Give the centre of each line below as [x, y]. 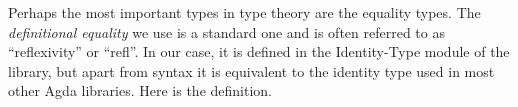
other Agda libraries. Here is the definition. [140, 90]
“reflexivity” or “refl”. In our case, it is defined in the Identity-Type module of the [259, 51]
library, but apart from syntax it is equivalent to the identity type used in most [251, 70]
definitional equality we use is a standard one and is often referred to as [226, 31]
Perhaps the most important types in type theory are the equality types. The [244, 12]
